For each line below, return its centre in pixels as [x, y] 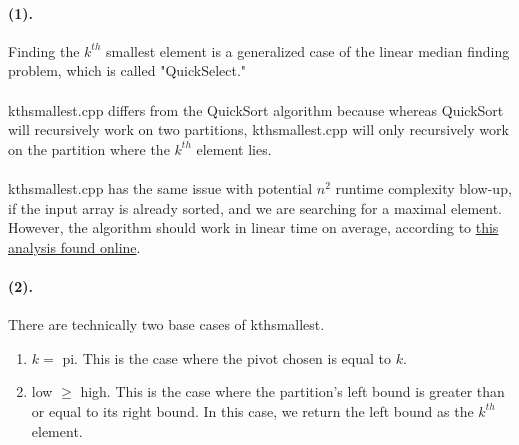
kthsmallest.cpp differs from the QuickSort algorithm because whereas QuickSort [256, 109]
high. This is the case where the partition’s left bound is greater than [292, 391]
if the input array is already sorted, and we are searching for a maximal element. [255, 207]
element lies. [234, 148]
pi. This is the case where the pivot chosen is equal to [227, 357]
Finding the [44, 50]
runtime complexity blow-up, [423, 187]
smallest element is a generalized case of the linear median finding [308, 50]
